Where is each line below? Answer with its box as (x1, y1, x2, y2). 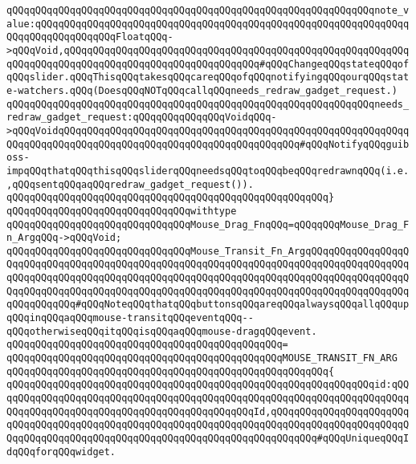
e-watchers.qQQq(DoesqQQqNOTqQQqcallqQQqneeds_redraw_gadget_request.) (6, 84, 398, 96)
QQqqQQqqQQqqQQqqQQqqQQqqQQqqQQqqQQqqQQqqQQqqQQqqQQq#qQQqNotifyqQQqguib (6, 138, 410, 150)
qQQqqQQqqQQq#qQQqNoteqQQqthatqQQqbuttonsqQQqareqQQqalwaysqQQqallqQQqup (6, 299, 410, 311)
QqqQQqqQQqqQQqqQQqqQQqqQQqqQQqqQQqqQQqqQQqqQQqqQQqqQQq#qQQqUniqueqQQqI (6, 433, 410, 444)
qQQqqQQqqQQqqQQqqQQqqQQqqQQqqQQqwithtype (6, 205, 237, 217)
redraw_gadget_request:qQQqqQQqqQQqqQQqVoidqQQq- (6, 112, 277, 124)
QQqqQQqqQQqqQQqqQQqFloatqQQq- (6, 31, 173, 43)
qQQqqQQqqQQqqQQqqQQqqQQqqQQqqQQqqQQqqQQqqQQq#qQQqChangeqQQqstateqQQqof (6, 58, 410, 70)
